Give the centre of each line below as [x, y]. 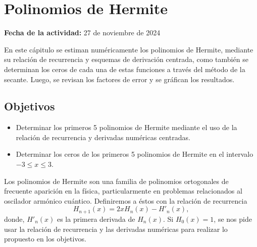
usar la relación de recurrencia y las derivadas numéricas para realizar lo [116, 229]
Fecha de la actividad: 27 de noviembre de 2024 [82, 33]
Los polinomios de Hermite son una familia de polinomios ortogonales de [116, 181]
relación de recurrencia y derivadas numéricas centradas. [103, 137]
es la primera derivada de [96, 219]
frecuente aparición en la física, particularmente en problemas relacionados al [123, 191]
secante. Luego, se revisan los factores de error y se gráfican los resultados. [119, 79]
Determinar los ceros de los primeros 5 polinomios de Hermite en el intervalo [135, 154]
